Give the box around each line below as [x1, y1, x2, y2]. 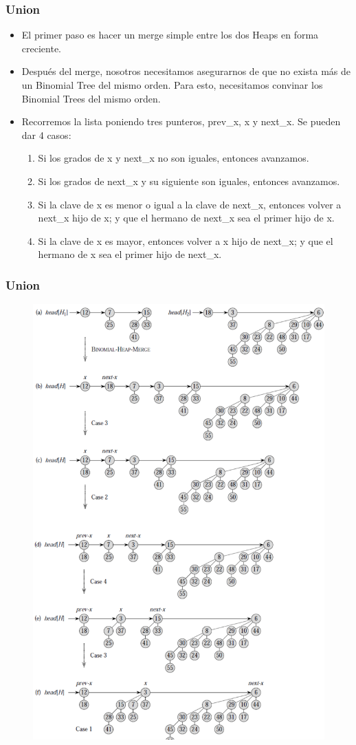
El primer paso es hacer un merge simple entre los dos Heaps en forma [21, 28, 319, 42]
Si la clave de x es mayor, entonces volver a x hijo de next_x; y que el [38, 233, 333, 248]
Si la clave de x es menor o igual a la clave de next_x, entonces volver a [38, 197, 342, 211]
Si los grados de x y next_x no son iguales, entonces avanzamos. [38, 151, 309, 165]
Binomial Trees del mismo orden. [21, 91, 161, 105]
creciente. [21, 41, 61, 55]
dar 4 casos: [21, 127, 71, 142]
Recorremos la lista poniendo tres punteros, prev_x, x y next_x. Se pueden [21, 114, 341, 129]
